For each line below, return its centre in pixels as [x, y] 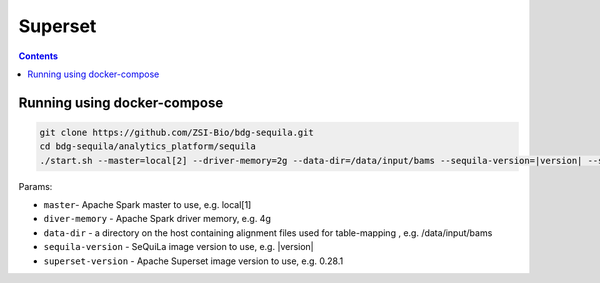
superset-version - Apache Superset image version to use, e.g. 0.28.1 [193, 261]
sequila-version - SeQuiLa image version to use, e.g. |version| [178, 247]
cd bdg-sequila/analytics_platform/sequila [148, 146]
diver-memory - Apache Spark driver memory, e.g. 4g [157, 219]
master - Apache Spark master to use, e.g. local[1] [147, 205]
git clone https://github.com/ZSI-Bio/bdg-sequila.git [176, 132]
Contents [38, 56]
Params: [35, 186]
